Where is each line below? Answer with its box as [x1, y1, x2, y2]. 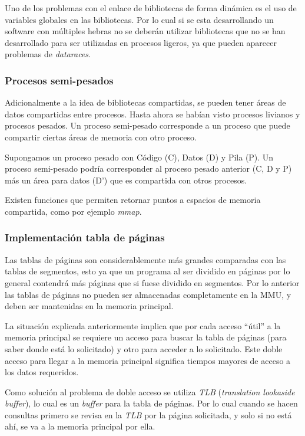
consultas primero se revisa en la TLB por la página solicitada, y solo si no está [5, 408, 292, 421]
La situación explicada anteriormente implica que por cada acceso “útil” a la [5, 319, 281, 332]
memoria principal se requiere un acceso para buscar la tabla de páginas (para [5, 331, 287, 343]
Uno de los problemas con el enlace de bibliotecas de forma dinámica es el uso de [5, 2, 297, 14]
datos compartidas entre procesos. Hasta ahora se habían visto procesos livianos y [5, 107, 300, 120]
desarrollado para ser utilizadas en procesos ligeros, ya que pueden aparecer [5, 36, 277, 48]
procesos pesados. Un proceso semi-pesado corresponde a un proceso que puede [5, 119, 290, 132]
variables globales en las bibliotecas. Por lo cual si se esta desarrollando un [5, 13, 274, 25]
